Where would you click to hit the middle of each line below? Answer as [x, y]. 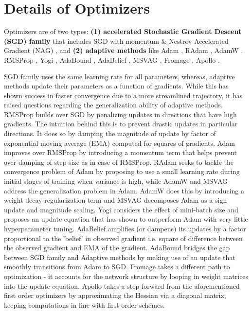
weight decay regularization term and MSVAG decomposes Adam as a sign [116, 200]
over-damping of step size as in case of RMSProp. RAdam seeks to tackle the [119, 162]
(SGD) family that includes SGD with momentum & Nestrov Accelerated [116, 41]
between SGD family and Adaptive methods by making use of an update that [120, 257]
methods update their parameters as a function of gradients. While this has [116, 86]
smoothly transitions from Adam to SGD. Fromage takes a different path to [117, 267]
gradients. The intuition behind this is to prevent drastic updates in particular [121, 124]
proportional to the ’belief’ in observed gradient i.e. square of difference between [123, 238]
